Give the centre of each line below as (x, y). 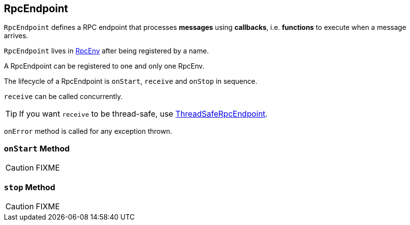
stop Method (30, 187)
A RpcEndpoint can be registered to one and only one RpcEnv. (104, 66)
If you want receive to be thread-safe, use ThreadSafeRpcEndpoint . (143, 114)
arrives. (16, 36)
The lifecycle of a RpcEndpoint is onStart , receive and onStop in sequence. (131, 81)
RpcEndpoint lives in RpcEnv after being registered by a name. (106, 51)
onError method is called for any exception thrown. (88, 131)
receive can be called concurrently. (63, 97)
